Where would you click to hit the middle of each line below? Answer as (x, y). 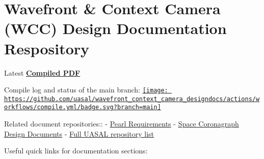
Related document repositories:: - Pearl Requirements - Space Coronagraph (122, 124)
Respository (47, 48)
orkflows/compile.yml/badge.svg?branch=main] (83, 107)
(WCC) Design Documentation (115, 28)
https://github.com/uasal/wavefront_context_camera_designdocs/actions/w (132, 99)
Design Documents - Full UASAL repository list (79, 133)
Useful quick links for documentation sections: (76, 151)
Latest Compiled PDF (42, 72)
